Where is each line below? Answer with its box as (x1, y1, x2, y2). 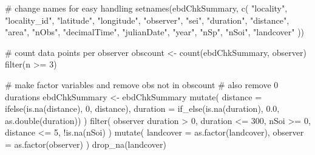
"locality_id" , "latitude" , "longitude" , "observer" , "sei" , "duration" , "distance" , (5, 13, 290, 26)
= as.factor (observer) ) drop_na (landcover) (5, 137, 167, 150)
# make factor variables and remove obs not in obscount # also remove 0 (5, 78, 279, 91)
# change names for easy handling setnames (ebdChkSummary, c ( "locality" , (5, 2, 288, 14)
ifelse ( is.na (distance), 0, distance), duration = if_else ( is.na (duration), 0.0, (5, 102, 280, 115)
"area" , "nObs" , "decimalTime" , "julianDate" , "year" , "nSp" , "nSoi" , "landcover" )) (5, 26, 305, 38)
